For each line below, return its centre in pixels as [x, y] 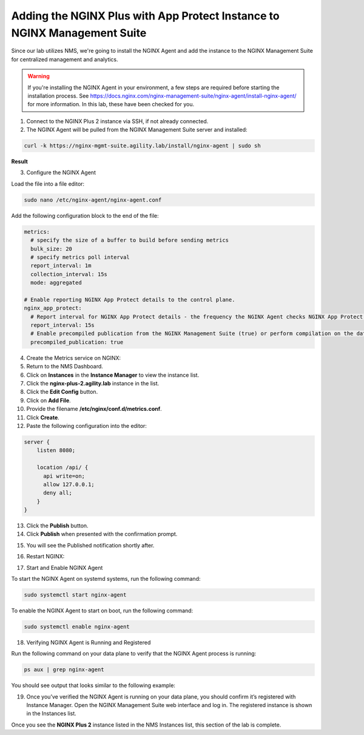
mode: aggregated [56, 283]
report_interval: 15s [63, 325]
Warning [39, 76]
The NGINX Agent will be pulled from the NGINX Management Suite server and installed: [137, 130]
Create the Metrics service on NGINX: [74, 357]
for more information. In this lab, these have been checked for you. [111, 104]
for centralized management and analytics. [65, 59]
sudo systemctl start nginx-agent [75, 595]
